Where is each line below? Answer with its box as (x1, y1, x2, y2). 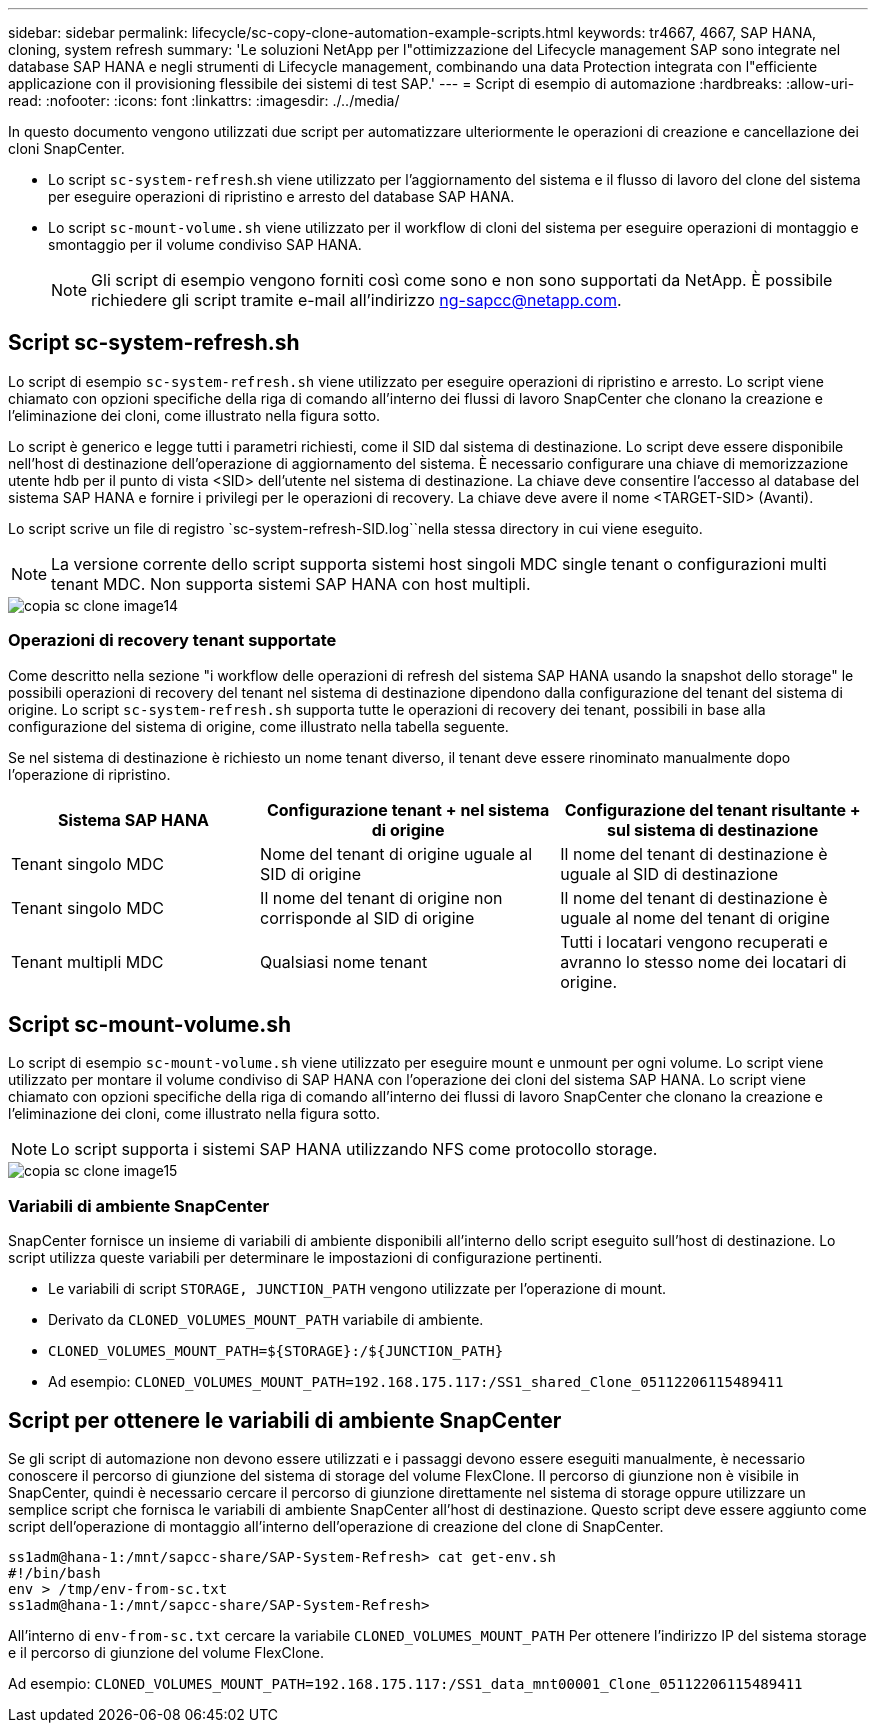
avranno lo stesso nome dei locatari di (560, 951, 847, 972)
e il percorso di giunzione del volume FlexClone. (8, 1644, 324, 1662)
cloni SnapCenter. (8, 140, 125, 157)
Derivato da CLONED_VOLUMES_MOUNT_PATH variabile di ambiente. (48, 1311, 484, 1329)
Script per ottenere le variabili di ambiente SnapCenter (8, 1407, 562, 1433)
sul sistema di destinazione (607, 819, 819, 840)
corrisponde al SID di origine (260, 907, 475, 928)
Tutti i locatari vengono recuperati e (560, 931, 828, 952)
